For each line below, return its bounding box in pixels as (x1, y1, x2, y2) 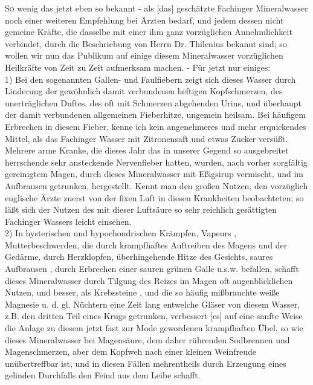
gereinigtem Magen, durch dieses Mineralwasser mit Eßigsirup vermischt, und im (5, 167, 303, 180)
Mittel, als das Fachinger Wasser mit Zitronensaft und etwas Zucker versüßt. (5, 132, 288, 144)
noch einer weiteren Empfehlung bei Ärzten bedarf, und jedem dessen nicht (5, 13, 284, 26)
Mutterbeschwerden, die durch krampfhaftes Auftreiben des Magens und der (5, 238, 288, 251)
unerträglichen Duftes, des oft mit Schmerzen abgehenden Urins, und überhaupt (5, 96, 302, 109)
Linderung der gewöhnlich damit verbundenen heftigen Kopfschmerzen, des (5, 85, 283, 97)
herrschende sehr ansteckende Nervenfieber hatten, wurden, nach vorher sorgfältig (5, 155, 308, 168)
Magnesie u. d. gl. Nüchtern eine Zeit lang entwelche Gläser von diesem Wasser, (5, 297, 300, 310)
